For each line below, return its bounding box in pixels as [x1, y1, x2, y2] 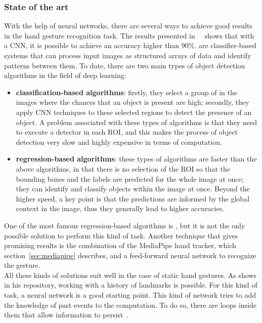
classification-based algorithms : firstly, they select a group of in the [16, 87, 237, 97]
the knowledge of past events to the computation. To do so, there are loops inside [4, 299, 256, 310]
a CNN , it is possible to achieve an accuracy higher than [4, 40, 180, 51]
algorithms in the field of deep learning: [4, 70, 126, 80]
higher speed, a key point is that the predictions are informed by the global [16, 193, 250, 204]
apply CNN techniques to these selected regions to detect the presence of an [16, 106, 252, 117]
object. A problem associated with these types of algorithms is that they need [16, 116, 257, 127]
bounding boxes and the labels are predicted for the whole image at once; [16, 173, 244, 184]
